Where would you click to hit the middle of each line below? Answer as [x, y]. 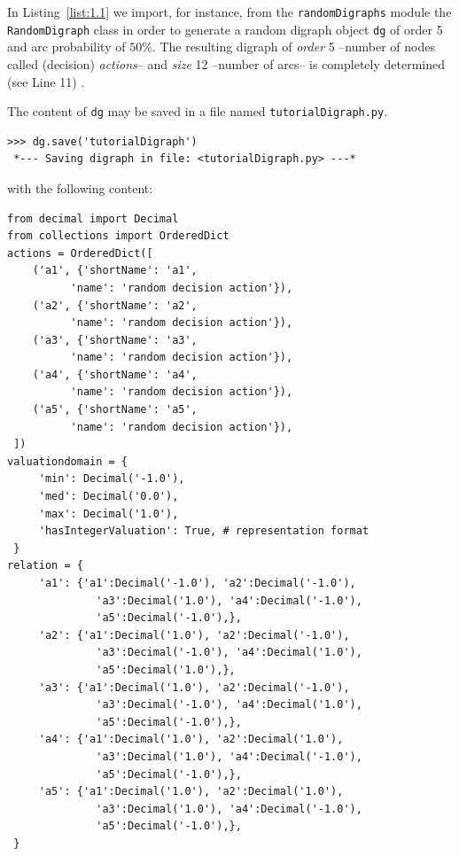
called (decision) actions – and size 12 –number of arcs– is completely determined [226, 63]
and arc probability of [66, 47]
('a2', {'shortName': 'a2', [115, 305]
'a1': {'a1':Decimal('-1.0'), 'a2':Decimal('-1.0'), [197, 583]
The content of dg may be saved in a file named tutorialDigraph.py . [198, 111]
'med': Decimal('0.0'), [109, 497]
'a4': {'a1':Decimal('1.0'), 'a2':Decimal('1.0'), [191, 739]
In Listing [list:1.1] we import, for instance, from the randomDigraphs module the [229, 12]
